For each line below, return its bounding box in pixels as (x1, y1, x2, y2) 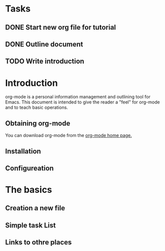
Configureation (5, 164, 54, 172)
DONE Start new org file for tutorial (5, 23, 116, 32)
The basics (5, 184, 53, 196)
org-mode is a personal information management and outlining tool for (5, 94, 150, 100)
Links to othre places (5, 238, 72, 246)
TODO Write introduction (5, 57, 84, 66)
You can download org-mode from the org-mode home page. (5, 133, 132, 139)
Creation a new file (5, 204, 65, 212)
